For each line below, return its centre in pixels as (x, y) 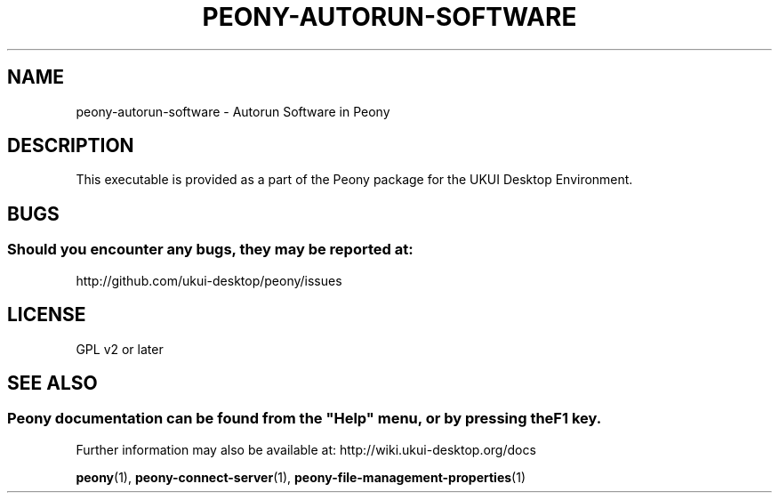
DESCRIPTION (71, 146)
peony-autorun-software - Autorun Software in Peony (233, 111)
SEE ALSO (52, 383)
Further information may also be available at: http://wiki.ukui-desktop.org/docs (306, 449)
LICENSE (47, 315)
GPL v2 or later (120, 349)
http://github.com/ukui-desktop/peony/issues (209, 280)
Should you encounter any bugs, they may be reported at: (210, 250)
